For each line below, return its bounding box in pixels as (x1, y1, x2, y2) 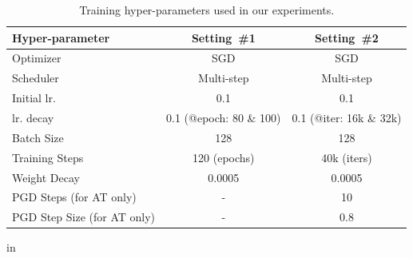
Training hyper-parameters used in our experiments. (79, 2, 335, 18)
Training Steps (12, 149, 84, 165)
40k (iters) (321, 149, 372, 165)
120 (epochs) (193, 149, 255, 165)
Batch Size (12, 129, 64, 145)
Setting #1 (191, 29, 256, 46)
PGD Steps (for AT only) (12, 189, 137, 205)
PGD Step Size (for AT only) (12, 208, 156, 225)
